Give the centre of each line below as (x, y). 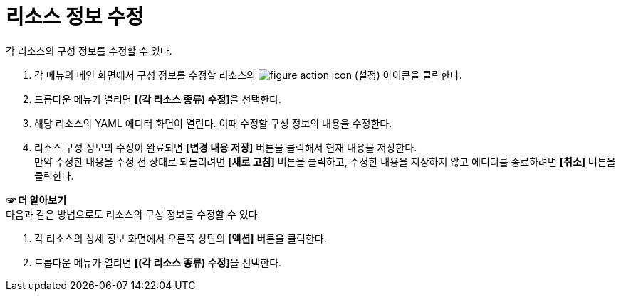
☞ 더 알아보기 (36, 200)
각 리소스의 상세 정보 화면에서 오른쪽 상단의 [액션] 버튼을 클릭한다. (181, 238)
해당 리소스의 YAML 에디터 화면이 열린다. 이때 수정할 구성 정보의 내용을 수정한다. (213, 123)
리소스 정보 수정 (75, 17)
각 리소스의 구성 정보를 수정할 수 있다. (89, 50)
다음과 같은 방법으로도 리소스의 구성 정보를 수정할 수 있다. (133, 214)
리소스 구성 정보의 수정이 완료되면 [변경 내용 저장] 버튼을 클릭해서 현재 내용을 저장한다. (226, 147)
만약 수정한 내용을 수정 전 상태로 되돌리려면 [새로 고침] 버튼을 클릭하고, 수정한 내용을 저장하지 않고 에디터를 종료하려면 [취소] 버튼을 (325, 161)
